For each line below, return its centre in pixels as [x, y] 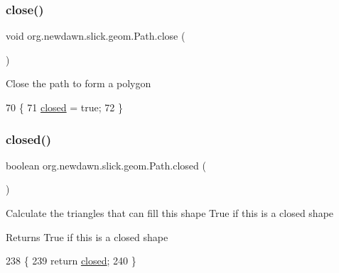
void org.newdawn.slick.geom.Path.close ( [96, 36]
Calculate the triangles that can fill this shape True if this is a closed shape [170, 213]
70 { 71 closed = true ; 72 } [64, 107]
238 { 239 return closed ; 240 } [71, 261]
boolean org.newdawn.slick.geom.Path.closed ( [106, 165]
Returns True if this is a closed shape [87, 236]
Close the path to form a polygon [79, 83]
